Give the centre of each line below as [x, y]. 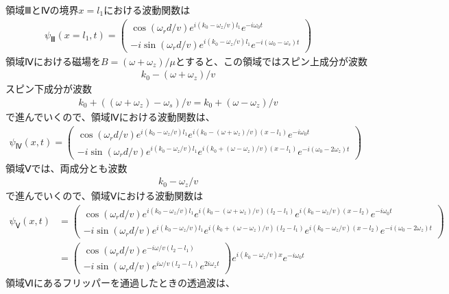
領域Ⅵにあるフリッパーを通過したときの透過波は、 [120, 283]
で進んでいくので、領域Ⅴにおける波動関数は [105, 196]
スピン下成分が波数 [49, 89]
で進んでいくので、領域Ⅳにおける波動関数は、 [110, 117]
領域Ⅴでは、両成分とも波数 [66, 168]
